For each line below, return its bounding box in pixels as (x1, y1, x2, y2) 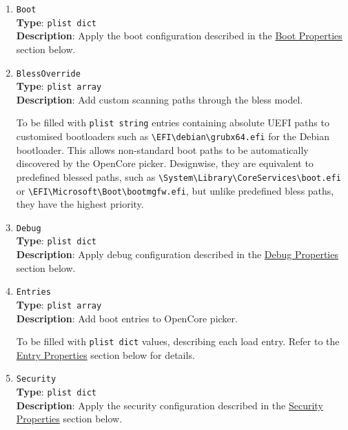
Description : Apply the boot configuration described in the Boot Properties (16, 28, 342, 43)
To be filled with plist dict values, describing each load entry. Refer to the (16, 334, 340, 349)
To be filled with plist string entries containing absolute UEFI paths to (16, 115, 329, 130)
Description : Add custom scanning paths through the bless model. (16, 92, 303, 106)
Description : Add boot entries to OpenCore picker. (16, 311, 238, 325)
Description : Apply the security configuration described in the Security (16, 398, 323, 412)
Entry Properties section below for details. (16, 347, 195, 362)
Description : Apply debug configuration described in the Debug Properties (16, 247, 338, 262)
